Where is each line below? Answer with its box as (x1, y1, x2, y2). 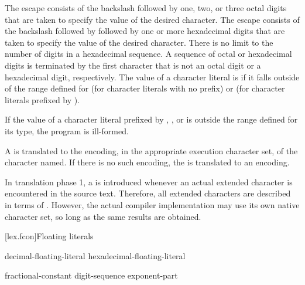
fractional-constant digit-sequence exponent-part (5, 269, 178, 281)
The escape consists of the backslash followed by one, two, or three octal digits (5, 2, 287, 13)
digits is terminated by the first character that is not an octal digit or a (5, 59, 261, 71)
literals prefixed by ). (5, 93, 80, 106)
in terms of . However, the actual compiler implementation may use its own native (5, 198, 300, 211)
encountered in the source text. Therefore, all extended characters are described (5, 187, 291, 199)
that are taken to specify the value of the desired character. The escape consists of (5, 13, 300, 25)
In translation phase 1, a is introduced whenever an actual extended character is (5, 175, 293, 188)
